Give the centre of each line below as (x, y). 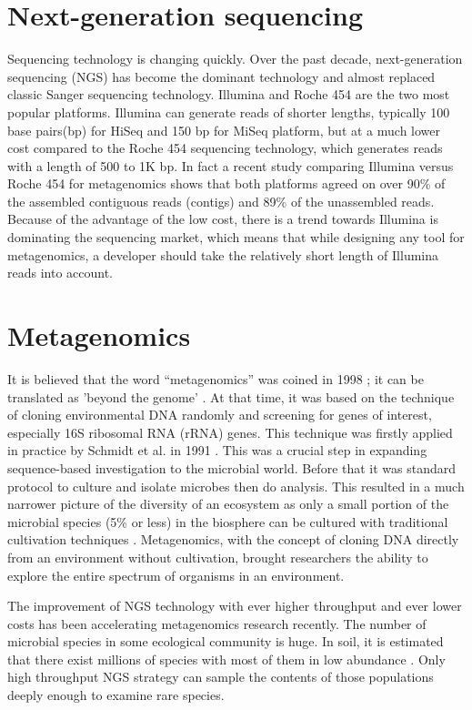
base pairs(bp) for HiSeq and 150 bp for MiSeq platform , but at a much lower (224, 130)
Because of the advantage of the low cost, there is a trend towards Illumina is (223, 219)
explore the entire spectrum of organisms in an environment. (176, 575)
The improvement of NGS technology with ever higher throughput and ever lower (235, 606)
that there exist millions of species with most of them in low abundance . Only (226, 659)
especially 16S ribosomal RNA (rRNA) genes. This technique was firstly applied (230, 432)
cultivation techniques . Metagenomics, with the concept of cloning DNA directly (233, 539)
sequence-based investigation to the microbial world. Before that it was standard (232, 467)
